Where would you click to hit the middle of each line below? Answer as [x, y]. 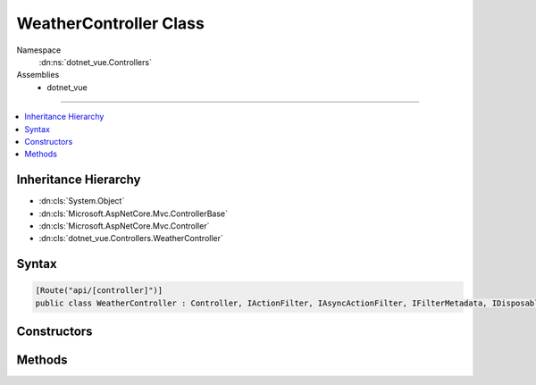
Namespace [39, 50]
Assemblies [38, 75]
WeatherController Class [110, 23]
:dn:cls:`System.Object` [82, 201]
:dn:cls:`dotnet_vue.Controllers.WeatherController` [131, 239]
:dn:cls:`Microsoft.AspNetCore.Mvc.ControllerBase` [133, 213]
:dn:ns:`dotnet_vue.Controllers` [95, 62]
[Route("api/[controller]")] [99, 291]
